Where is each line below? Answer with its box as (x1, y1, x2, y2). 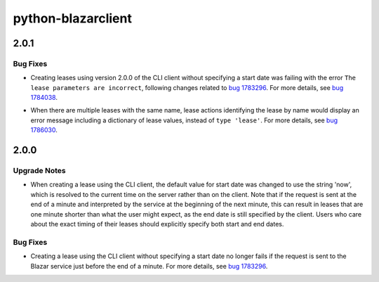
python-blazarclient (13, 11, 133, 26)
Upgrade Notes (13, 166, 66, 176)
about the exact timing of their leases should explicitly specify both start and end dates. (30, 219, 284, 228)
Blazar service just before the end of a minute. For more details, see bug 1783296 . (30, 262, 268, 270)
